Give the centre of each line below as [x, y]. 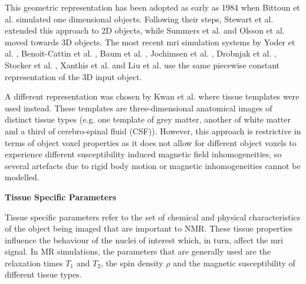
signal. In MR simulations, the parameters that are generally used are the [138, 251]
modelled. [22, 177]
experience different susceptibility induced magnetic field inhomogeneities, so [143, 154]
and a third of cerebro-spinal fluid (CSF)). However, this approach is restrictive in [153, 131]
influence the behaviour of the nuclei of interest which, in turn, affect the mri [144, 240]
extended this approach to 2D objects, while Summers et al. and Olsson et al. [145, 30]
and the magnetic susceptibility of [234, 262]
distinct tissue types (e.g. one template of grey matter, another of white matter [148, 119]
